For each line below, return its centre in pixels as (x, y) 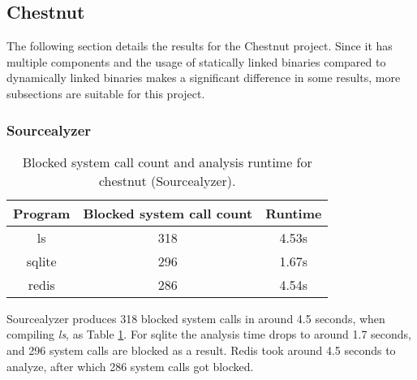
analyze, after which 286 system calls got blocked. (130, 366)
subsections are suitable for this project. (106, 93)
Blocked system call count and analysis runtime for (167, 162)
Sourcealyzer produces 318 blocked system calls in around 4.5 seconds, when (196, 318)
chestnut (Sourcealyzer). (167, 180)
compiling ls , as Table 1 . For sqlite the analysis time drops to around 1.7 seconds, (209, 334)
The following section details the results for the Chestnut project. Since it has (200, 46)
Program (42, 213)
